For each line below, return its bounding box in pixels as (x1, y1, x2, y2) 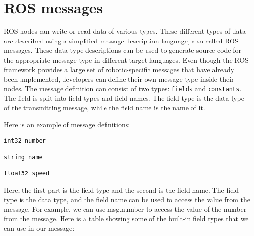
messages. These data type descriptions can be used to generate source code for (4, 45, 242, 55)
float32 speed (4, 170, 50, 177)
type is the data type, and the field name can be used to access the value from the (4, 194, 250, 204)
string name (4, 153, 42, 161)
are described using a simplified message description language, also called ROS (4, 35, 239, 45)
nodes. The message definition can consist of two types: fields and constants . (4, 83, 242, 93)
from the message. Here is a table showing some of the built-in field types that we (4, 213, 249, 223)
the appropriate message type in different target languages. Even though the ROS (4, 54, 249, 64)
